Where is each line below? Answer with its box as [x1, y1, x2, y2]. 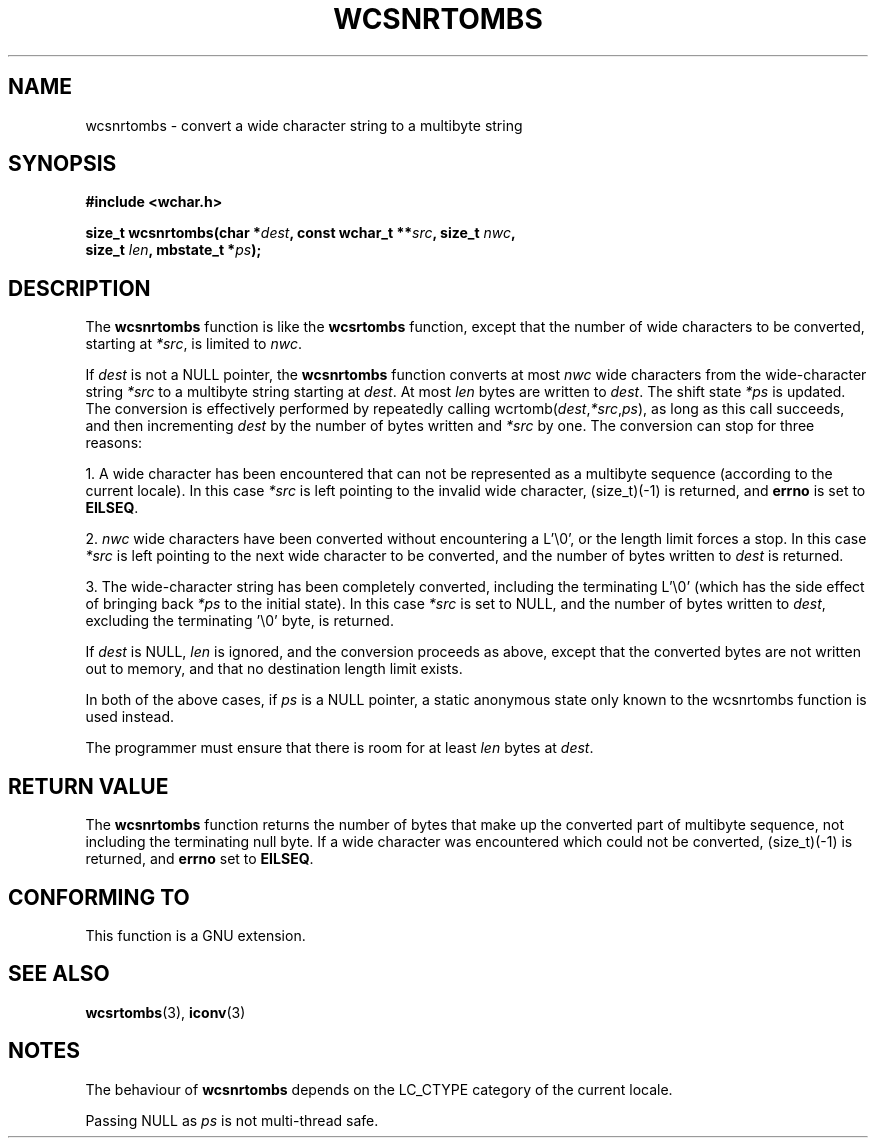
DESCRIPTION [8, 275, 151, 301]
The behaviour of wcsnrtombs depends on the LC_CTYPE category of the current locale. [85, 1080, 673, 1098]
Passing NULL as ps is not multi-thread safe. [85, 1111, 379, 1129]
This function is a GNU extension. [85, 926, 306, 944]
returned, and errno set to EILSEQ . [85, 850, 314, 868]
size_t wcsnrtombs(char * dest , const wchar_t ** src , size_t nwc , [85, 224, 516, 242]
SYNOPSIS [8, 151, 117, 177]
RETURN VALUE [8, 773, 169, 799]
